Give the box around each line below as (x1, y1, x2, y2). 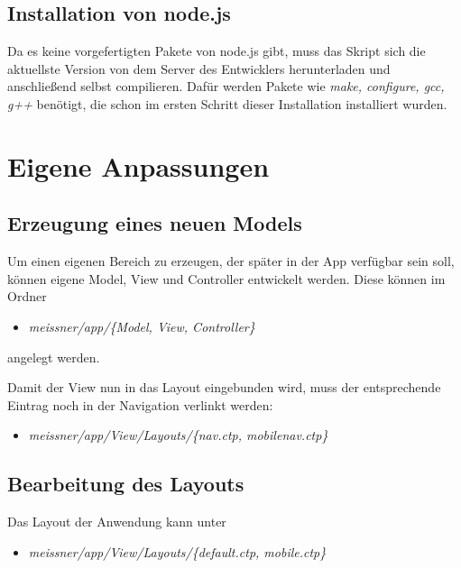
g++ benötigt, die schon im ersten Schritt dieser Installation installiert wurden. (7, 94, 447, 113)
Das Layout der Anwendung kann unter (7, 512, 226, 531)
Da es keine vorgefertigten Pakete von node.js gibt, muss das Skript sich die (7, 41, 426, 60)
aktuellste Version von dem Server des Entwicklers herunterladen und (7, 59, 391, 78)
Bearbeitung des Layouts (7, 470, 244, 498)
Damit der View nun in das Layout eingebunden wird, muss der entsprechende (7, 378, 441, 397)
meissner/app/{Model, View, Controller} (28, 316, 255, 335)
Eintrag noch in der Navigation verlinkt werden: (7, 395, 273, 414)
